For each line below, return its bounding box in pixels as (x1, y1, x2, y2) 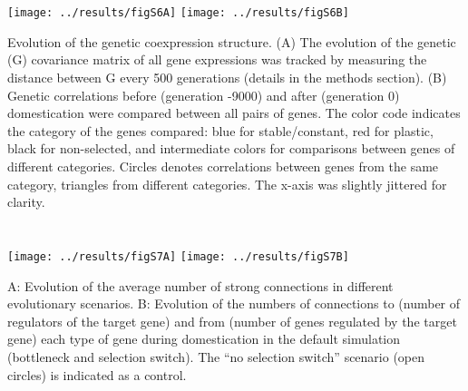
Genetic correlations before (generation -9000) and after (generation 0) (7, 85, 400, 104)
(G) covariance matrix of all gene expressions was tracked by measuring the (7, 50, 427, 69)
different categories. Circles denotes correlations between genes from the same (7, 157, 439, 175)
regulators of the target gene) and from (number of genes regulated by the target (7, 311, 457, 330)
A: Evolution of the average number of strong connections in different (7, 276, 394, 295)
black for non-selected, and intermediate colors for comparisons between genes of (7, 139, 455, 158)
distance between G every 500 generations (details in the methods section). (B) (7, 68, 447, 87)
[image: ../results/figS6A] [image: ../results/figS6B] (7, 6, 349, 20)
